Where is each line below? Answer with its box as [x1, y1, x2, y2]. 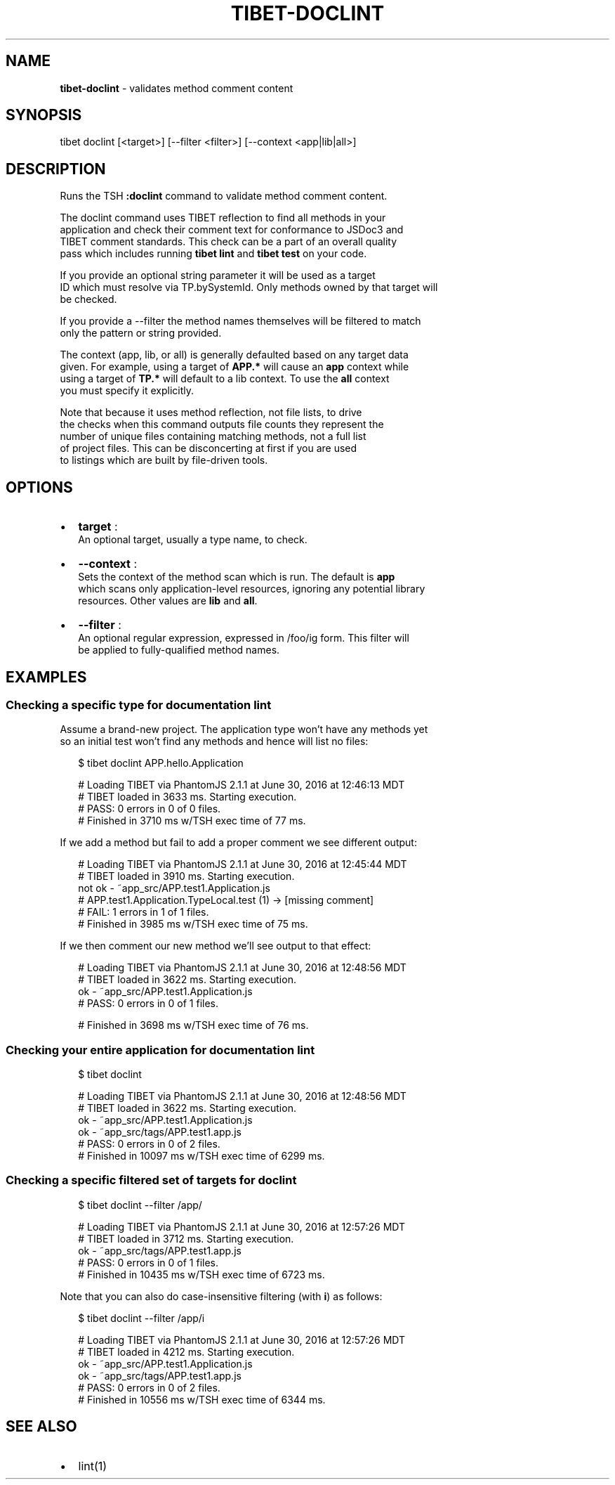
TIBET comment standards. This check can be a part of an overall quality [60, 235, 397, 248]
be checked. [60, 293, 117, 306]
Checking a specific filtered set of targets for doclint [6, 1173, 297, 1188]
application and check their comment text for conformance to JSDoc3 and [60, 223, 404, 236]
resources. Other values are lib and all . [78, 595, 258, 607]
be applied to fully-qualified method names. [78, 644, 280, 656]
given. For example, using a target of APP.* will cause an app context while [60, 361, 409, 373]
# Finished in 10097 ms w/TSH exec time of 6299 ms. [78, 1150, 325, 1162]
